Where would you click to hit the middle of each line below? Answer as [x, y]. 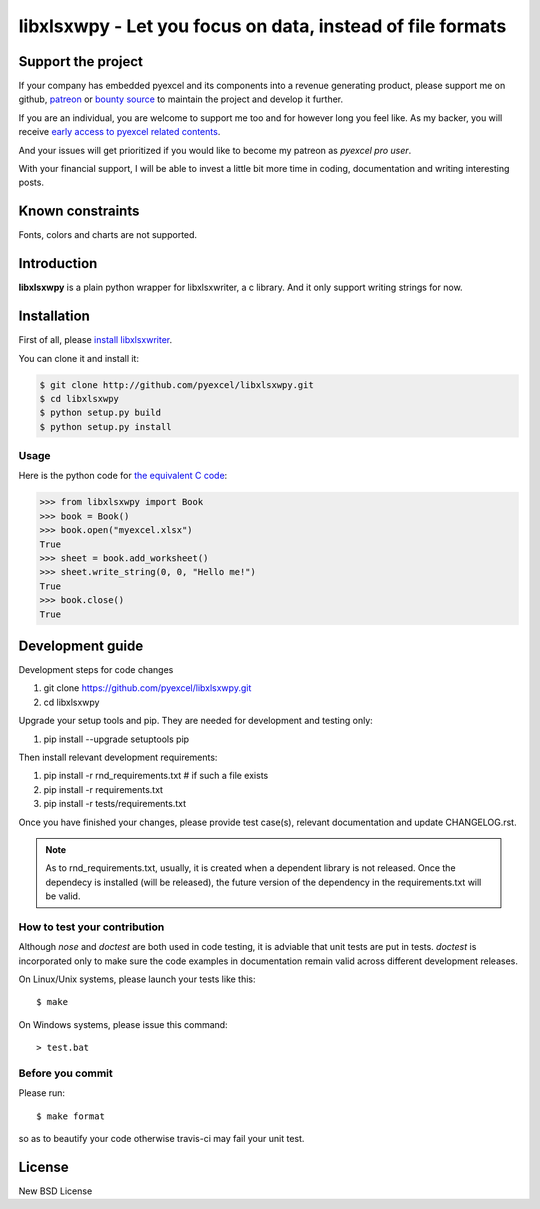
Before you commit [66, 1073]
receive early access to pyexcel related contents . [119, 132]
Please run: [41, 1093]
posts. [31, 182]
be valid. [63, 896]
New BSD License [55, 1191]
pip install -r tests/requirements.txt [115, 804]
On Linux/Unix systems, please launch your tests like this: [137, 979]
